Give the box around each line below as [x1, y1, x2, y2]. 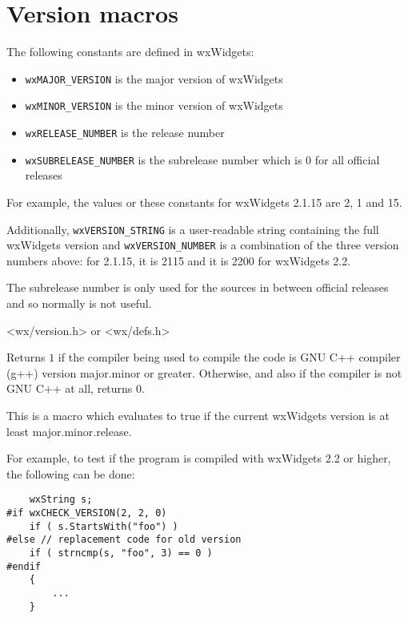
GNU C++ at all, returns [6, 380, 133, 397]
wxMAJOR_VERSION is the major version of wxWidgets [25, 70, 283, 87]
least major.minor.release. [6, 422, 132, 439]
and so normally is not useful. [6, 295, 152, 312]
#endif [6, 560, 41, 572]
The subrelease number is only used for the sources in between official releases [6, 279, 389, 296]
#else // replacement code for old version [6, 534, 242, 546]
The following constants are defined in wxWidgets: [6, 43, 254, 60]
